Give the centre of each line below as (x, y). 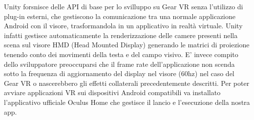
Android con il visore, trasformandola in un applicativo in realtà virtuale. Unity (123, 26)
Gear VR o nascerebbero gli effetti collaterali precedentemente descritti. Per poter (127, 83)
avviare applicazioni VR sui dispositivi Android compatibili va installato (112, 92)
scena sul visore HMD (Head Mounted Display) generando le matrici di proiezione (127, 45)
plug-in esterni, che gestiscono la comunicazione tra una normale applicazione (120, 16)
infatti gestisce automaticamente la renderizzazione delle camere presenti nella (121, 35)
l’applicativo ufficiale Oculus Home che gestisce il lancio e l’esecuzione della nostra (127, 102)
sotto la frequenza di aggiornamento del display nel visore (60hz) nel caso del (119, 73)
